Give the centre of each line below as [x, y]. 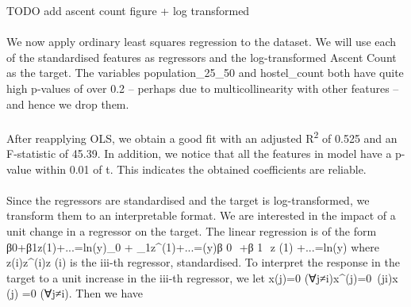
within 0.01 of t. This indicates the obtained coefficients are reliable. [201, 169]
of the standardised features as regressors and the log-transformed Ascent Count [202, 57]
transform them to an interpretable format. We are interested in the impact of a [201, 215]
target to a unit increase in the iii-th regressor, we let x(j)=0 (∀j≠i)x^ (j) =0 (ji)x [202, 277]
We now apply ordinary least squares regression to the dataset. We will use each [202, 42]
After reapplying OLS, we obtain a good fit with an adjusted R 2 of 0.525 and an [202, 136]
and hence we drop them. [68, 104]
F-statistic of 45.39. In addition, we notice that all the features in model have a [199, 153]
